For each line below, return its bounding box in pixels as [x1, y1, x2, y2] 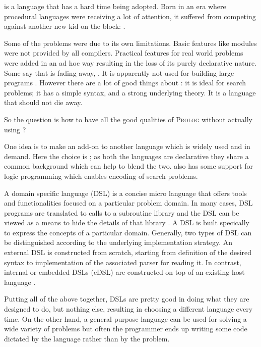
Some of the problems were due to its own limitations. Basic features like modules [4, 37, 257, 48]
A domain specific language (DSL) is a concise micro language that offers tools [4, 187, 247, 198]
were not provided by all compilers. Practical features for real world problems [4, 47, 243, 58]
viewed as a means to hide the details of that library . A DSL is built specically [4, 217, 249, 228]
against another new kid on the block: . [4, 21, 125, 31]
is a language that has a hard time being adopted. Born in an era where [4, 1, 226, 11]
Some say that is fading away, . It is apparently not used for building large [4, 67, 234, 78]
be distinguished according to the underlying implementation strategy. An [4, 237, 233, 247]
